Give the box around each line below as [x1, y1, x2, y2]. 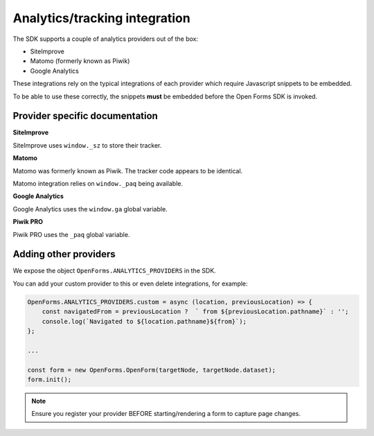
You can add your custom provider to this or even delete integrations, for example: [12, 279, 249, 288]
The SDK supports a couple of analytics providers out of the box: [12, 35, 199, 43]
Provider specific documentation [12, 110, 159, 122]
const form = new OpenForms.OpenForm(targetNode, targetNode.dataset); [27, 366, 276, 374]
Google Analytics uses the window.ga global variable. [12, 204, 168, 213]
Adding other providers [12, 248, 116, 260]
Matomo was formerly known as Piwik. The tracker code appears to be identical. [12, 166, 243, 175]
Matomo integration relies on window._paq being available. [12, 179, 184, 187]
